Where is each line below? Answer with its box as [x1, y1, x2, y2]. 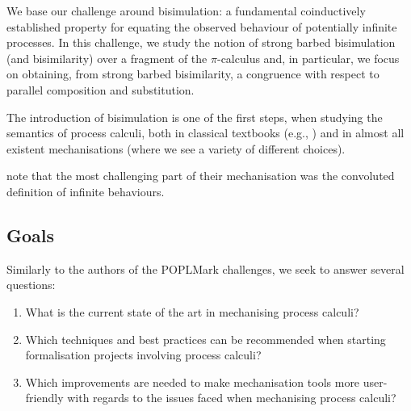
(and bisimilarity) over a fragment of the [6, 49, 208, 66]
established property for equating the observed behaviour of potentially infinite [6, 18, 397, 35]
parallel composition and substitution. [6, 81, 195, 98]
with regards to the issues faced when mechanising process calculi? [67, 389, 396, 406]
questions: [6, 276, 56, 293]
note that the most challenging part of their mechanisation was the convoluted [6, 167, 395, 184]
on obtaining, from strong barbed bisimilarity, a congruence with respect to [6, 65, 380, 82]
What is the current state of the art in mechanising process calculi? [25, 303, 359, 320]
